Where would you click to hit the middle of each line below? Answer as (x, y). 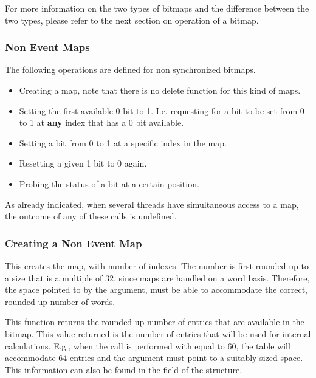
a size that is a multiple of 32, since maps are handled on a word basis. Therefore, (157, 277)
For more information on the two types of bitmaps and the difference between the (157, 8)
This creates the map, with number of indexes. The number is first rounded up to (157, 265)
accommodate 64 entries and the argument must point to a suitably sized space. (154, 358)
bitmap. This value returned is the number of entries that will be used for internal (158, 333)
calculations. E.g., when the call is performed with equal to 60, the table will (148, 345)
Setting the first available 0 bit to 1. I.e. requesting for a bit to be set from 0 (162, 110)
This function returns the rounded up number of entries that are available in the (155, 322)
